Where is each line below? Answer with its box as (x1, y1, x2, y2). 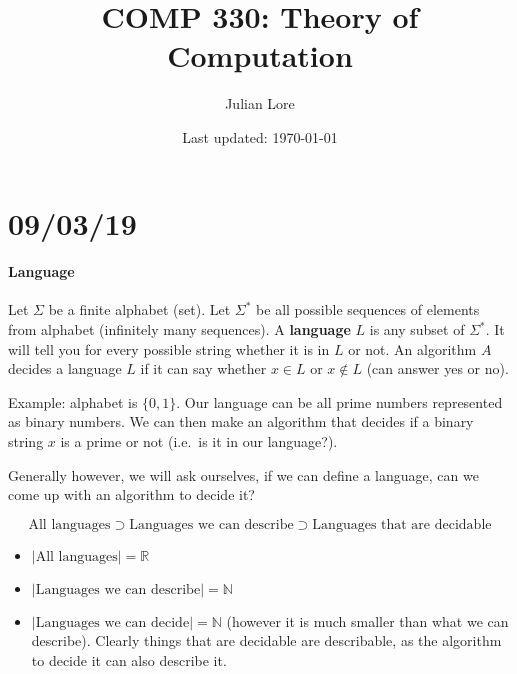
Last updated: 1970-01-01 (182, 126, 338, 147)
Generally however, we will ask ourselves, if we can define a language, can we (8, 464, 479, 485)
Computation (167, 35, 353, 76)
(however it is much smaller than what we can (226, 610, 509, 631)
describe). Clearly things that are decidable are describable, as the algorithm (31, 630, 502, 651)
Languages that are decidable (312, 517, 492, 532)
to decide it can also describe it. (31, 650, 227, 671)
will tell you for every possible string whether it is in (8, 338, 330, 359)
